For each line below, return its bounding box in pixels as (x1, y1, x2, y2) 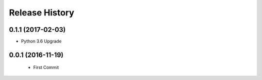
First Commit (33, 65, 59, 70)
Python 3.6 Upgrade (21, 39, 62, 44)
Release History (9, 7, 75, 18)
